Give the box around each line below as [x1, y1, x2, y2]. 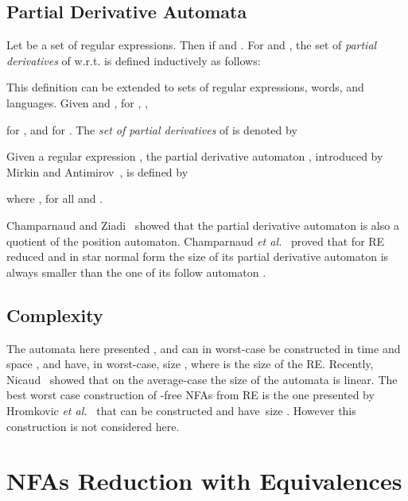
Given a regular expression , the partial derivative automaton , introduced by [6, 148, 383, 165]
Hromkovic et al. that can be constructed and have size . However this [6, 402, 356, 418]
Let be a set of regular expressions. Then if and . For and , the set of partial [6, 37, 377, 53]
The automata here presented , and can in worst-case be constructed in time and [6, 340, 401, 356]
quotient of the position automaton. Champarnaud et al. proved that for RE [6, 232, 385, 249]
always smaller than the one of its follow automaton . [6, 263, 266, 280]
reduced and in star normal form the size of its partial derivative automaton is [6, 248, 389, 265]
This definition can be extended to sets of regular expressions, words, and [6, 79, 364, 95]
